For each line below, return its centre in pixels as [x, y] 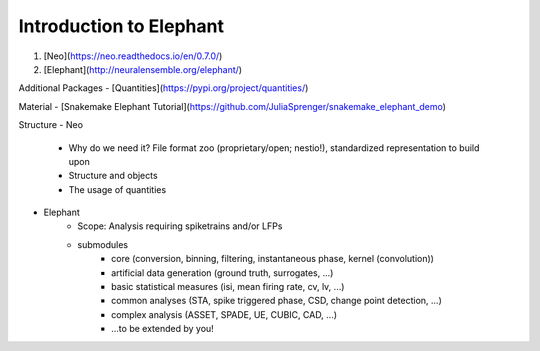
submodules [103, 244]
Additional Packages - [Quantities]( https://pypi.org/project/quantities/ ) [163, 88]
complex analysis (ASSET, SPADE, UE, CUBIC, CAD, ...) [224, 314]
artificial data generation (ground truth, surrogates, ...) [222, 272]
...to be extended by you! [162, 329]
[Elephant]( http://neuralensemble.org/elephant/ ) [143, 69]
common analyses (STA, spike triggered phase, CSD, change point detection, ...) [276, 301]
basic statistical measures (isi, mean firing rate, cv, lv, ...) [228, 287]
